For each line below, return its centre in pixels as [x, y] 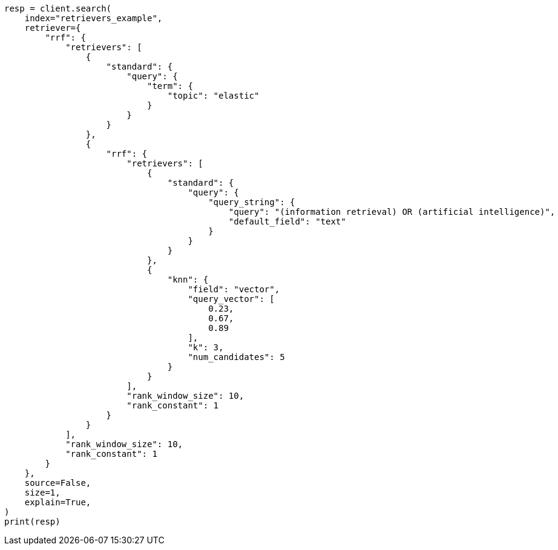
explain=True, [58, 502]
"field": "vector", [234, 289]
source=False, [58, 483]
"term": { [170, 86]
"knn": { [188, 280]
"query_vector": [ [231, 299]
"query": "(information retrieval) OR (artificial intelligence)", [392, 212]
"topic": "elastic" [213, 96]
